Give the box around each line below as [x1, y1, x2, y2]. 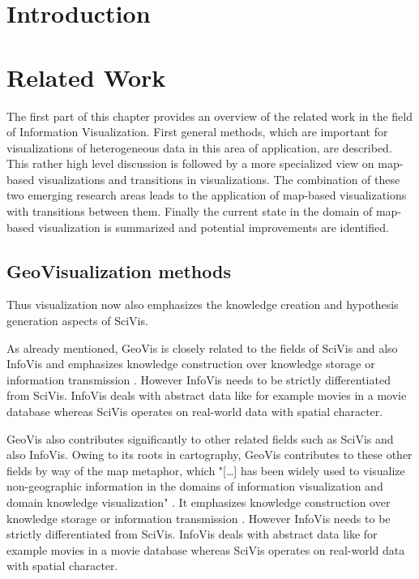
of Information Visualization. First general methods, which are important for [6, 123, 388, 140]
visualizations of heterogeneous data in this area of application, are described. [6, 139, 392, 156]
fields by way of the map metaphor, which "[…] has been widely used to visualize [6, 461, 405, 478]
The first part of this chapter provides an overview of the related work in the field [6, 107, 413, 124]
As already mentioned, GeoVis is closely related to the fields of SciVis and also [6, 339, 398, 356]
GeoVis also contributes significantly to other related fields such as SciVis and [6, 430, 394, 447]
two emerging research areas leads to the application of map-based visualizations [6, 187, 407, 204]
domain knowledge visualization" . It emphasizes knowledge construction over [6, 493, 391, 510]
